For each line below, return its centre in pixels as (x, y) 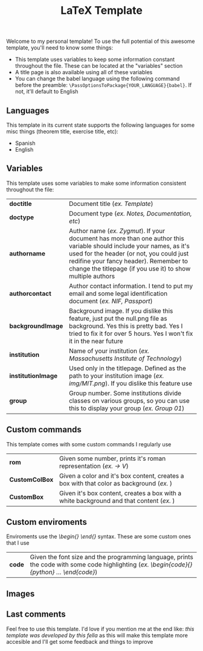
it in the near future (96, 341)
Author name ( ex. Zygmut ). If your (117, 231)
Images (21, 593)
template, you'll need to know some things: (60, 48)
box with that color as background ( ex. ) (116, 483)
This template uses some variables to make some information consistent (96, 183)
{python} (42, 572)
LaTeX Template (101, 11)
